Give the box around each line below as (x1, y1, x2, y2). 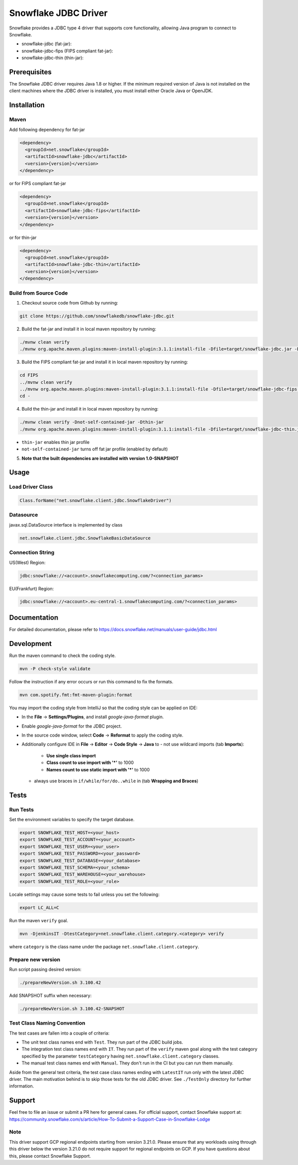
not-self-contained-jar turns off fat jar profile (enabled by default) (21, 446, 168, 452)
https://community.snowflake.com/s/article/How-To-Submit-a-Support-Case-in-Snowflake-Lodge (9, 1116, 211, 1122)
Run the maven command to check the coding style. (9, 652, 116, 658)
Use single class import (46, 752, 96, 758)
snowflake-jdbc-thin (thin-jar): (21, 55, 84, 61)
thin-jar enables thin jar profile (21, 439, 90, 445)
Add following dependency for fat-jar (9, 126, 85, 132)
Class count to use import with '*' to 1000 (46, 759, 134, 766)
